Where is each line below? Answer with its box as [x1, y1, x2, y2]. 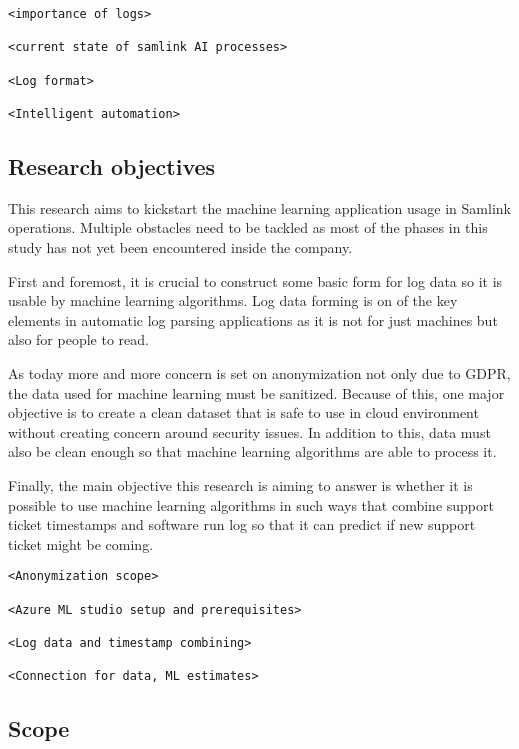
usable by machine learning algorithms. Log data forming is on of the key [8, 290, 458, 311]
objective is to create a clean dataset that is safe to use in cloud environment [8, 402, 479, 423]
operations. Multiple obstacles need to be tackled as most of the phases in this [8, 217, 488, 238]
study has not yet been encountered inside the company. [8, 236, 353, 257]
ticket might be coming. [8, 533, 154, 554]
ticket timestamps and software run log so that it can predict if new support [8, 514, 476, 535]
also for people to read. [8, 329, 149, 350]
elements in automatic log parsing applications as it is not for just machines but [8, 309, 498, 330]
